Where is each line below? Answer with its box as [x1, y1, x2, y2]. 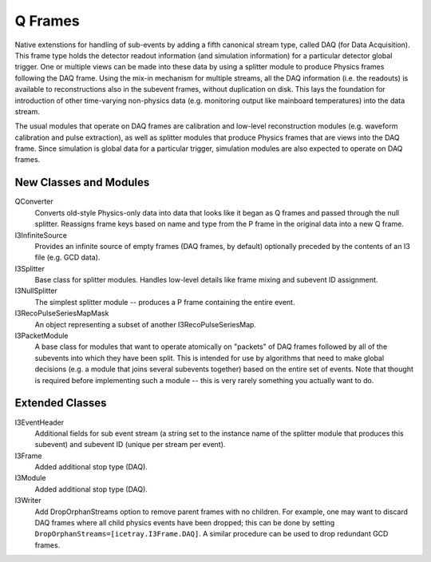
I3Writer [14, 496, 42, 505]
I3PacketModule [14, 331, 69, 341]
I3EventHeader [14, 418, 64, 427]
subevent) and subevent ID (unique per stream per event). [34, 440, 226, 449]
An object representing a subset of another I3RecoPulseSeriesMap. [34, 319, 257, 329]
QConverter [14, 196, 53, 207]
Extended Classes [14, 396, 107, 410]
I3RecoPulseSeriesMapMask [14, 308, 109, 319]
